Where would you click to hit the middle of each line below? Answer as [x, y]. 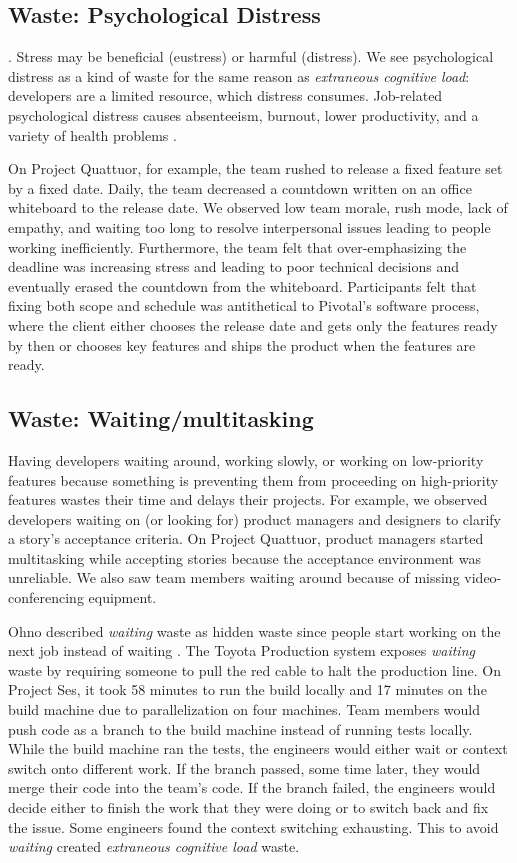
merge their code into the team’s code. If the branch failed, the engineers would [252, 787]
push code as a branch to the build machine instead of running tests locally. [240, 728]
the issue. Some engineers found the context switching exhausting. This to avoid [253, 826]
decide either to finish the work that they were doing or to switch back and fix [248, 807]
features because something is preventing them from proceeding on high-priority [253, 479]
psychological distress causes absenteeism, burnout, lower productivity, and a [243, 114]
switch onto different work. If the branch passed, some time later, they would [244, 767]
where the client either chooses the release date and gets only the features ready [253, 324]
